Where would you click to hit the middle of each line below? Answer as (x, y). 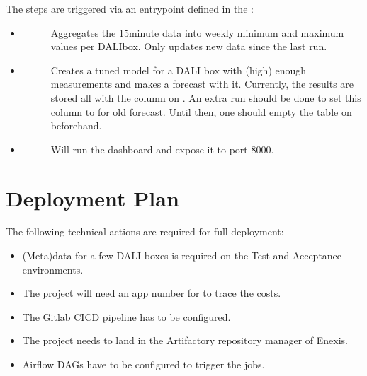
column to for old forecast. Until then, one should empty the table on (201, 111)
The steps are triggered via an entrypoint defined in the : (130, 8)
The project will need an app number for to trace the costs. (152, 293)
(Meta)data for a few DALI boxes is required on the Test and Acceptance (182, 255)
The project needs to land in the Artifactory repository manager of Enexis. (185, 340)
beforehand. (76, 125)
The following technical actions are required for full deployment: (145, 231)
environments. (53, 269)
